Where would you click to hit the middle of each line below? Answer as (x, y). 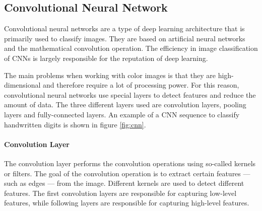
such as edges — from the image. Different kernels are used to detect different (124, 183)
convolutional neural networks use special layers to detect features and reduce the (130, 94)
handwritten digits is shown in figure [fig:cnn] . (75, 124)
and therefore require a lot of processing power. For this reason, (141, 85)
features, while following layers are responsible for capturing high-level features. (127, 203)
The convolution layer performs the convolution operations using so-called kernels (130, 163)
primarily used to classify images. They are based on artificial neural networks (125, 38)
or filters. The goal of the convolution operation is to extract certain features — (127, 173)
